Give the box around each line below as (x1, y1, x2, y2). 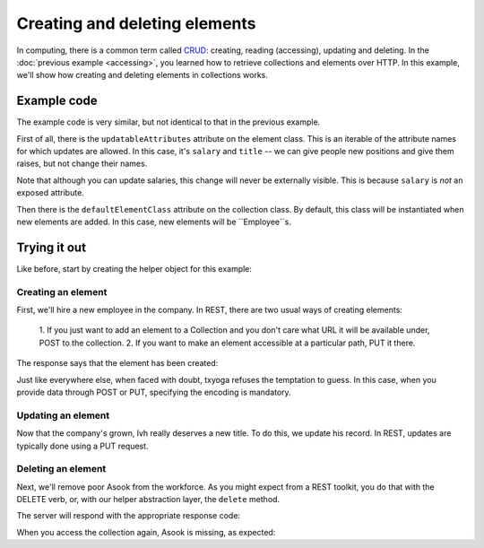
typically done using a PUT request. (16, 440, 149, 451)
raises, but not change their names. (16, 158, 148, 170)
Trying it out (16, 239, 87, 255)
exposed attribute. (16, 187, 84, 198)
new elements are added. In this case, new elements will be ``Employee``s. (16, 216, 291, 227)
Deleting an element (16, 463, 107, 475)
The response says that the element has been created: (16, 358, 219, 369)
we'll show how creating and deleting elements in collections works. (16, 70, 269, 81)
